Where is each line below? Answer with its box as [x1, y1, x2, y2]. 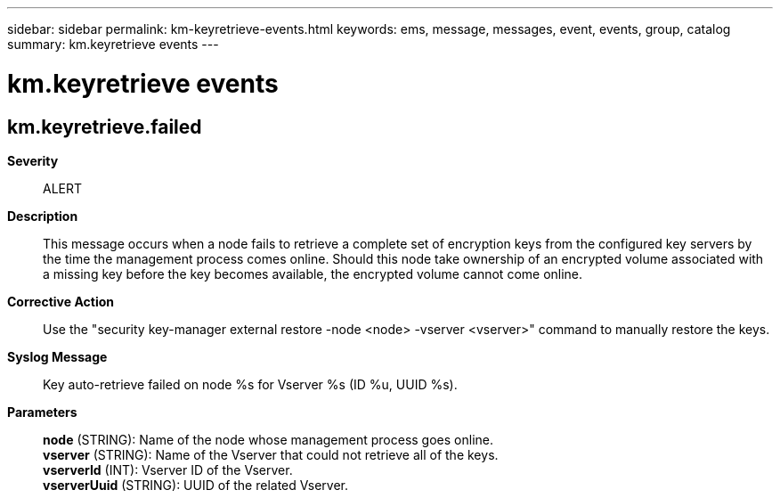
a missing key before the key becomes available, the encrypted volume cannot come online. [43, 265, 583, 282]
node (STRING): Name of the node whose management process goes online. [43, 431, 493, 447]
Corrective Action [7, 293, 114, 309]
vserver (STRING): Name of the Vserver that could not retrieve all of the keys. [43, 446, 499, 462]
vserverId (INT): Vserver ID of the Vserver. [43, 461, 293, 478]
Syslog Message [7, 348, 108, 364]
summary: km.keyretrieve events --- [7, 37, 219, 52]
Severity [7, 152, 59, 168]
